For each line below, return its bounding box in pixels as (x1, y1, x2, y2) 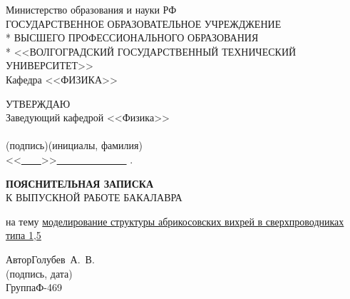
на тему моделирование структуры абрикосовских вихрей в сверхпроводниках (6, 213, 344, 228)
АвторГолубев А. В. (6, 251, 95, 266)
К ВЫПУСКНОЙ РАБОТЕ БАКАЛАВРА (6, 190, 182, 205)
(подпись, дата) (6, 265, 73, 280)
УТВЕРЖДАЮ (6, 96, 71, 111)
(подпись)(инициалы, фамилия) (6, 138, 143, 153)
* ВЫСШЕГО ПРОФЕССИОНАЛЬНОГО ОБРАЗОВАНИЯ (6, 30, 259, 45)
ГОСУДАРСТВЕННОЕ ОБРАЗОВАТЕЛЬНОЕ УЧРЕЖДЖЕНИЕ (6, 16, 282, 31)
